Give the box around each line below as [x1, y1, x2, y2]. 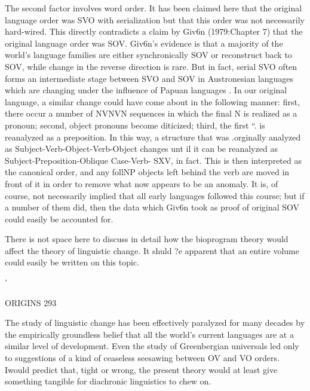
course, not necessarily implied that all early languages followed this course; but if [5, 189, 305, 201]
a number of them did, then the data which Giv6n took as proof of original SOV [5, 201, 300, 213]
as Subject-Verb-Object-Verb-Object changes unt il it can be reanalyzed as [5, 142, 278, 155]
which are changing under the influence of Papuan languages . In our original [5, 84, 287, 96]
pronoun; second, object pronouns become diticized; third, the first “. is [5, 118, 265, 131]
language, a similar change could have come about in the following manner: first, [5, 95, 300, 108]
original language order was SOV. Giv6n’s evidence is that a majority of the [5, 36, 283, 49]
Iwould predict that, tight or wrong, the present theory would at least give [5, 363, 278, 375]
